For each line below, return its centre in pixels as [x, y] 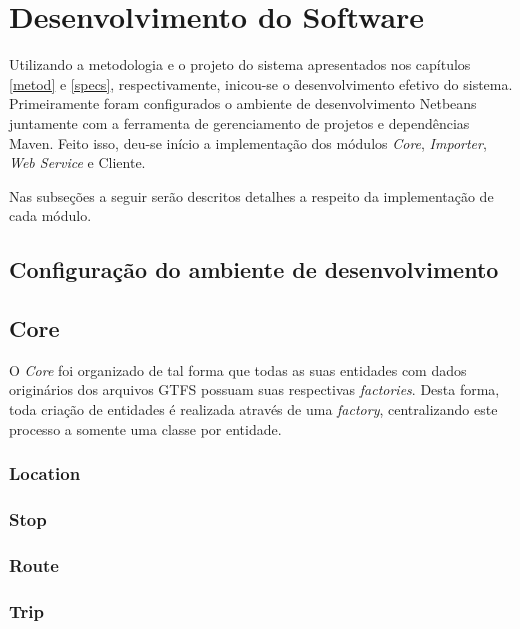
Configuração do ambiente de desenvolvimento [254, 269]
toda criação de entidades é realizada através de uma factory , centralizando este [253, 409]
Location [45, 473]
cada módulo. [50, 215]
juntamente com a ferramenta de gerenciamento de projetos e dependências [239, 122]
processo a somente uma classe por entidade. [145, 428]
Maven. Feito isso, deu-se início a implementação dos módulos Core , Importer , [248, 142]
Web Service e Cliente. [77, 162]
